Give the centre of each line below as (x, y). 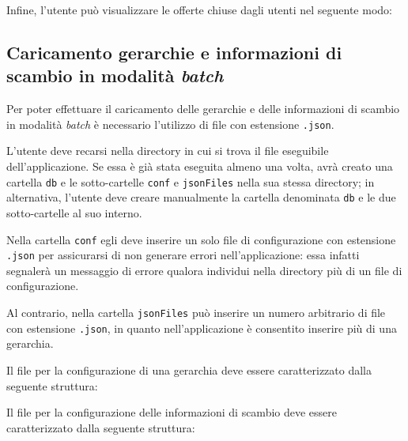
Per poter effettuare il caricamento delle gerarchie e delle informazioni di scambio (203, 109)
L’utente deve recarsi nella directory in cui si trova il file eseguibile (168, 151)
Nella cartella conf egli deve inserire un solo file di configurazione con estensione (201, 239)
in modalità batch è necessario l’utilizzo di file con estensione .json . (170, 124)
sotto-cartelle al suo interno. (74, 212)
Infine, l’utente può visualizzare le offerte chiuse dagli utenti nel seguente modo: (199, 9)
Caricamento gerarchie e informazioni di (174, 52)
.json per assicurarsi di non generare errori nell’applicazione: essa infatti (183, 255)
